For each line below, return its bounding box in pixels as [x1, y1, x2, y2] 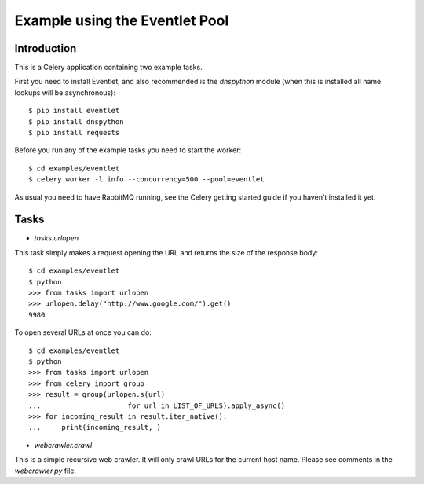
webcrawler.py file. [14, 466, 77, 475]
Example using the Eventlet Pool [14, 12, 229, 29]
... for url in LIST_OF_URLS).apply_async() [28, 401, 286, 410]
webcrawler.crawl [34, 440, 93, 449]
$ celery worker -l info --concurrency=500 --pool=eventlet [28, 175, 265, 184]
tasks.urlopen [34, 233, 79, 243]
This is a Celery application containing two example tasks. [14, 63, 203, 72]
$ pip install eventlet [28, 106, 120, 115]
